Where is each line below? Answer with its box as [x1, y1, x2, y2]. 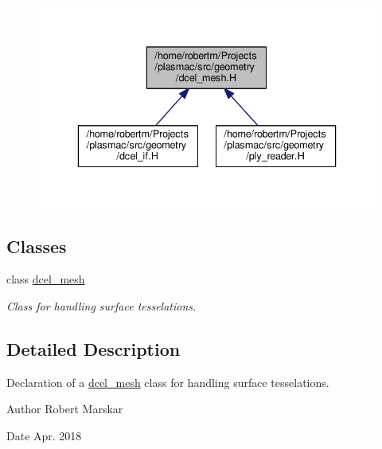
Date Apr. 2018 [6, 427, 82, 443]
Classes [6, 233, 67, 258]
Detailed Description [6, 336, 181, 361]
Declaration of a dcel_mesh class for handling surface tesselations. [6, 373, 329, 390]
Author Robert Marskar [6, 400, 123, 417]
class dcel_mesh [6, 271, 85, 287]
